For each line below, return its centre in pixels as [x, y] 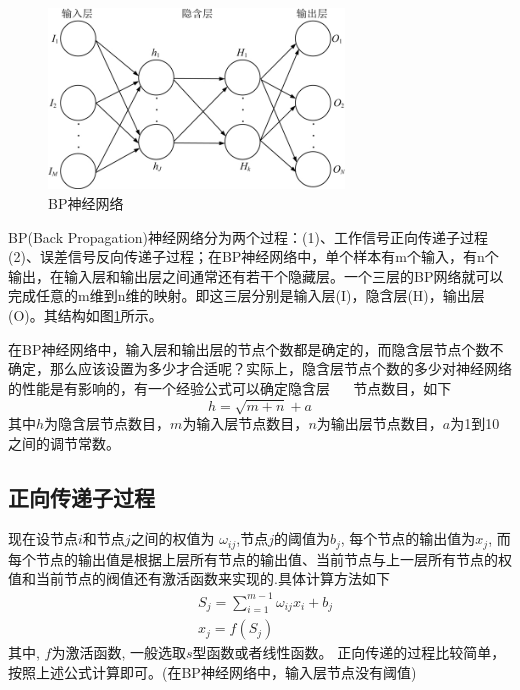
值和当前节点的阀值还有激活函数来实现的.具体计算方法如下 [199, 578]
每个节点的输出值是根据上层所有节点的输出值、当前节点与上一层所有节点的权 [260, 558]
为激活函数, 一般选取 [118, 652]
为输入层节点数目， [245, 422]
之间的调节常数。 [64, 442]
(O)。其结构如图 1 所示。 [85, 315]
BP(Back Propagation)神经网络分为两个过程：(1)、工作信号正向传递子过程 [248, 236]
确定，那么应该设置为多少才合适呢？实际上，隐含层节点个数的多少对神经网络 [260, 368]
